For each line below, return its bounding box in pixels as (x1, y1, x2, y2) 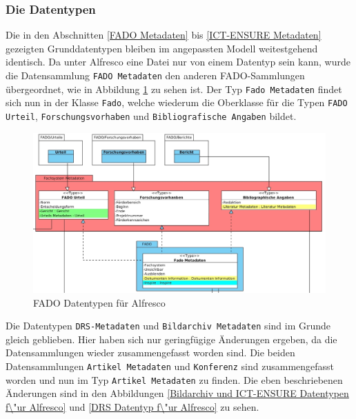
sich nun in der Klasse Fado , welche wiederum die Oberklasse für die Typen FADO (6, 95, 348, 110)
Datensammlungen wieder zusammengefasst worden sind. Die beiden (6, 345, 295, 360)
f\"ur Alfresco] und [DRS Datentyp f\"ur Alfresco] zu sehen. (6, 399, 259, 413)
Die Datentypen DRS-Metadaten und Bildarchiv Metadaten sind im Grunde (6, 318, 331, 333)
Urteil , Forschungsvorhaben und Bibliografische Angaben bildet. (6, 108, 297, 123)
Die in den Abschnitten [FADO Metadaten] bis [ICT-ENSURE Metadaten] (6, 28, 322, 42)
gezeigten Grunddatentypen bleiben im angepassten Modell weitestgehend (6, 41, 318, 55)
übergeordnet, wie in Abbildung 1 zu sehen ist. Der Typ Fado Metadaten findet (6, 81, 342, 96)
